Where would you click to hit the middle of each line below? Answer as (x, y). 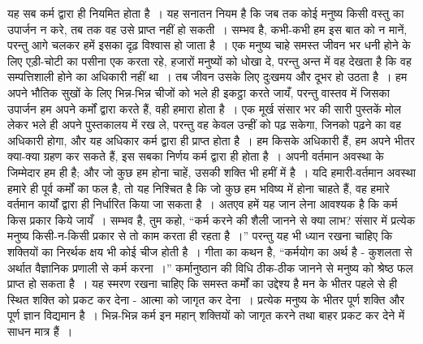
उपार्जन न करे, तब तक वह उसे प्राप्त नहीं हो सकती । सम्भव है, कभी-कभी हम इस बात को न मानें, (207, 29)
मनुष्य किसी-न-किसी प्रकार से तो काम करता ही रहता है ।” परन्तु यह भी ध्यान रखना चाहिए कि (200, 236)
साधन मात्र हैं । (40, 331)
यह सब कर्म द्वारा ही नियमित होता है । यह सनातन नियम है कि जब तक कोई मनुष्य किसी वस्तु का (206, 13)
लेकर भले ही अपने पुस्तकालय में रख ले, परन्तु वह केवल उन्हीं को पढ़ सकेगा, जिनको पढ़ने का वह (205, 125)
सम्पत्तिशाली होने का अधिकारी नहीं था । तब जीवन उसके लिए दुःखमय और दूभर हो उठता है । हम (207, 77)
